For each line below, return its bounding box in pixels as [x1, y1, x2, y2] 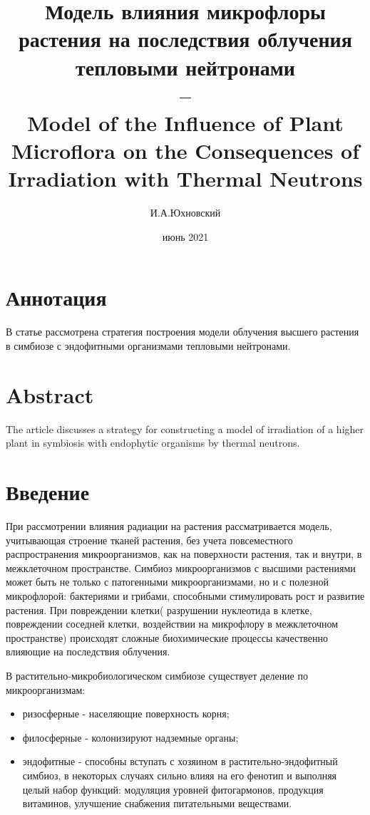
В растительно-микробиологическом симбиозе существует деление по [6, 668, 308, 682]
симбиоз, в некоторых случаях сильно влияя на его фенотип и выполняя [22, 767, 337, 782]
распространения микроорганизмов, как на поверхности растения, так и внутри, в [6, 546, 362, 561]
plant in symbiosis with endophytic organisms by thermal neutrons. [6, 435, 300, 450]
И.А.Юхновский [150, 205, 221, 220]
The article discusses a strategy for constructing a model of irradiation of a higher [6, 421, 364, 436]
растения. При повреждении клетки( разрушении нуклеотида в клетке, [6, 602, 312, 617]
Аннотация [6, 283, 107, 312]
